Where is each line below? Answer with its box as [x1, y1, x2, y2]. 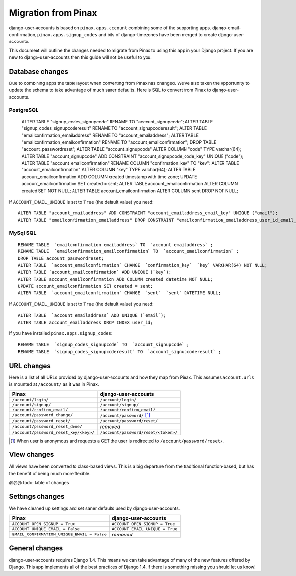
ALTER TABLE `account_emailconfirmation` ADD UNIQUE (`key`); [18, 269, 172, 275]
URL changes [9, 361, 51, 370]
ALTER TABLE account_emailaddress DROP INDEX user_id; [18, 319, 153, 325]
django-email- [212, 25, 241, 31]
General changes [9, 544, 63, 552]
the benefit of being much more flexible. [9, 470, 91, 476]
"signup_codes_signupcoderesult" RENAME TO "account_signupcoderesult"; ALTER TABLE [21, 125, 207, 131]
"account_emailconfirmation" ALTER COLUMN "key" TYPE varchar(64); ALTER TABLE [21, 167, 196, 173]
